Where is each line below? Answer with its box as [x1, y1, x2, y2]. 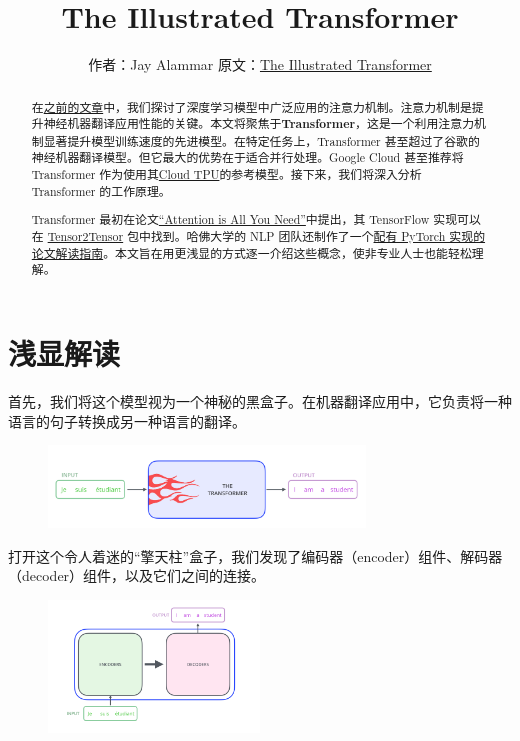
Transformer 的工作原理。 [31, 182, 171, 199]
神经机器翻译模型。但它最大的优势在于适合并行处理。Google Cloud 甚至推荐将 [31, 149, 464, 166]
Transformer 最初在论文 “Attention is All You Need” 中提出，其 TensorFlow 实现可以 [31, 211, 481, 228]
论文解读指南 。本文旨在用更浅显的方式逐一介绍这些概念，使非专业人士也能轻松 [31, 244, 472, 261]
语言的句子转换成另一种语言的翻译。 [8, 410, 246, 431]
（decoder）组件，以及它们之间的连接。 [8, 565, 266, 586]
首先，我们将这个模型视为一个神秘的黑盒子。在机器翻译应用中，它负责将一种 [8, 390, 512, 411]
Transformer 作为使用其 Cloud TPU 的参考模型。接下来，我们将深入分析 [31, 166, 422, 183]
